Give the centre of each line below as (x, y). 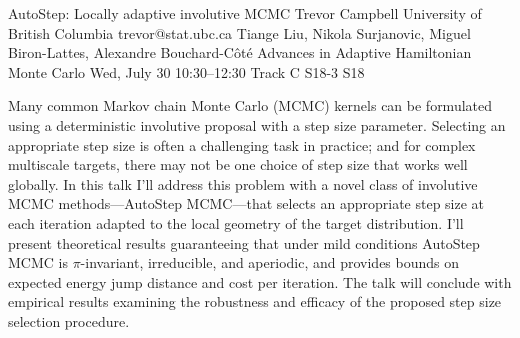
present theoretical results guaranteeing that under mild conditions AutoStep (244, 242)
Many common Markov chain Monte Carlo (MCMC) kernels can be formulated (250, 105)
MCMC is (38, 262)
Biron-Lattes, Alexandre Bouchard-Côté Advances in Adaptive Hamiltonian (240, 52)
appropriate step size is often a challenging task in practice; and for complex (242, 144)
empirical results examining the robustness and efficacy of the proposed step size (255, 301)
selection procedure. (69, 320)
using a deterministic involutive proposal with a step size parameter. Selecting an (257, 124)
